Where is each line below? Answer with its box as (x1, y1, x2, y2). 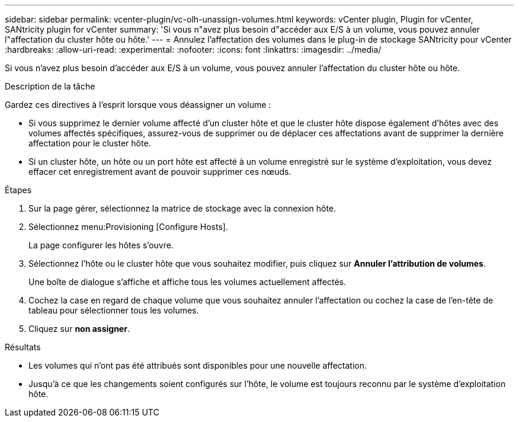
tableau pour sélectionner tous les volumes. (28, 305, 199, 315)
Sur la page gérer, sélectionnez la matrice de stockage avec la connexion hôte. (28, 203, 337, 213)
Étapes (5, 185, 32, 195)
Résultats (5, 342, 41, 352)
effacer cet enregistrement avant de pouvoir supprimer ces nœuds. (28, 167, 291, 177)
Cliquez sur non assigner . (28, 324, 130, 334)
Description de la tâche (5, 81, 95, 91)
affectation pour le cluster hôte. (28, 138, 151, 148)
